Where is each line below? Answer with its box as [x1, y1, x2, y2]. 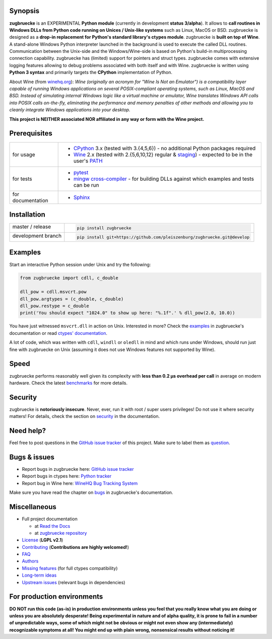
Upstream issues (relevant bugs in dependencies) [22, 579, 125, 585]
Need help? [9, 427, 46, 435]
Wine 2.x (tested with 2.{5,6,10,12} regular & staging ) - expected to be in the [73, 151, 253, 158]
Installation [9, 210, 45, 219]
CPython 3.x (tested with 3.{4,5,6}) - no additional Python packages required [73, 145, 256, 152]
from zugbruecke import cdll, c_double [20, 275, 118, 280]
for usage [12, 151, 35, 158]
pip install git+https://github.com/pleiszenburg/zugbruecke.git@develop [77, 234, 250, 240]
